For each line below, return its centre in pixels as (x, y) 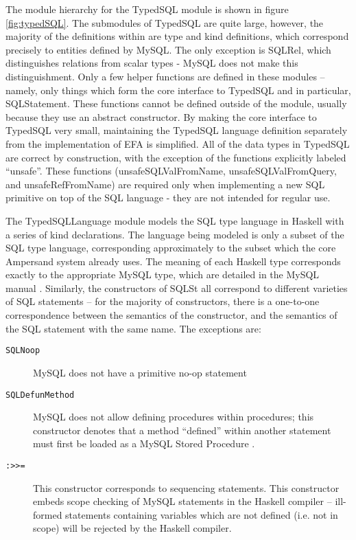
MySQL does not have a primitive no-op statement (140, 372)
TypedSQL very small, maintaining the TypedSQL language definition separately (177, 130)
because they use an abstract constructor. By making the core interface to (161, 116)
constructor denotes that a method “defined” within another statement (182, 430)
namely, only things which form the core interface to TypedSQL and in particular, (178, 90)
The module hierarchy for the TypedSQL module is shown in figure (147, 9)
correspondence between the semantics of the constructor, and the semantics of (171, 315)
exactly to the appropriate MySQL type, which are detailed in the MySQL (163, 274)
